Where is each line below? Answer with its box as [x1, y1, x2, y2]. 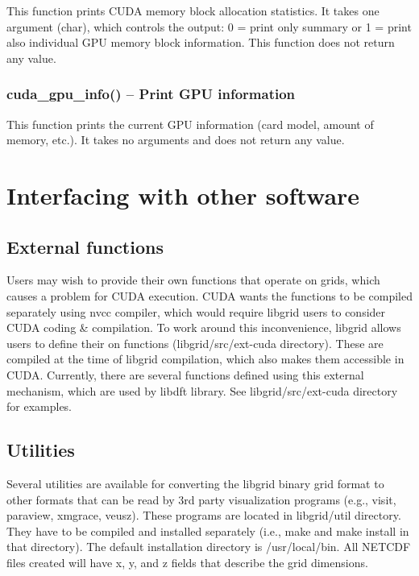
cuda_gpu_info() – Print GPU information [6, 84, 296, 104]
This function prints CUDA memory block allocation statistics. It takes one [6, 2, 380, 19]
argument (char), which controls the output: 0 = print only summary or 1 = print [6, 18, 412, 35]
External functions [6, 234, 164, 259]
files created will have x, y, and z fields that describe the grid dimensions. [6, 553, 368, 570]
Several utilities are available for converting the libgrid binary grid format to [6, 474, 384, 491]
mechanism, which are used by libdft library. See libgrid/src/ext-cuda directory [6, 382, 398, 399]
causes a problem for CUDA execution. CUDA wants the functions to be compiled [6, 287, 413, 304]
